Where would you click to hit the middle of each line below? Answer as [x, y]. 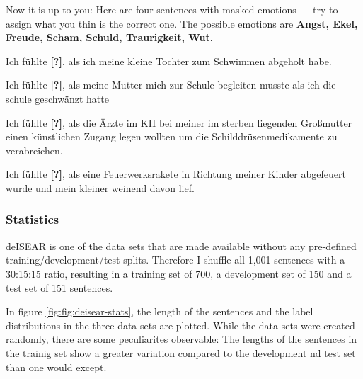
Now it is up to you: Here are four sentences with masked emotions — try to [172, 9]
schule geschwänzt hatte [57, 98]
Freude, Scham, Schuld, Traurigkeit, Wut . [109, 37]
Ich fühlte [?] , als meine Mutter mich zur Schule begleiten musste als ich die [171, 85]
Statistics [33, 219]
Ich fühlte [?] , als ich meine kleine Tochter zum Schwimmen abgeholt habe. [169, 61]
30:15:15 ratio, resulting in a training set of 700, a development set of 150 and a [179, 273]
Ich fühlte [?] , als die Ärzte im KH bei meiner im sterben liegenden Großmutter [179, 122]
